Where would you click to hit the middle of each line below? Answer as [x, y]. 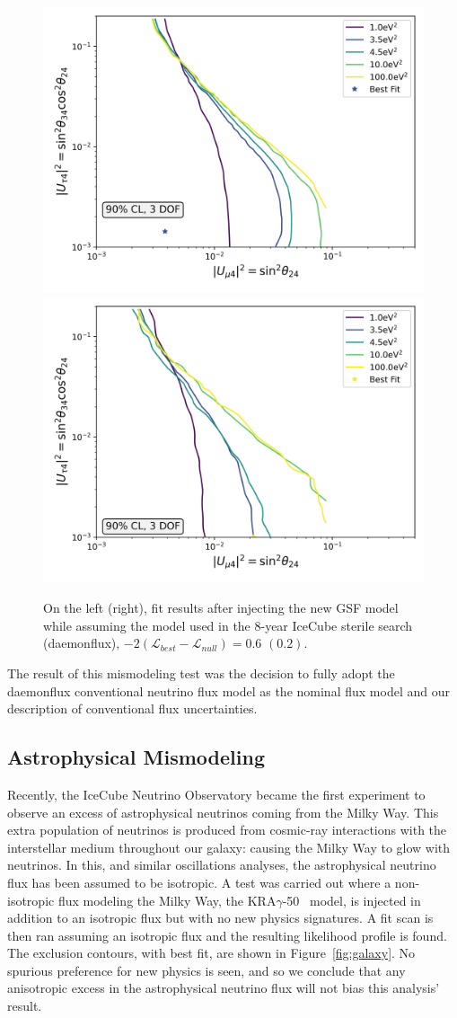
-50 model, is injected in [352, 900]
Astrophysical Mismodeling [136, 757]
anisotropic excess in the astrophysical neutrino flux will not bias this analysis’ [224, 988]
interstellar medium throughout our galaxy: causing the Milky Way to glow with [229, 847]
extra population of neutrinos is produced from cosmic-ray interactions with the [227, 830]
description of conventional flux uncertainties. [132, 708]
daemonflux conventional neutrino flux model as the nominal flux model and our [228, 690]
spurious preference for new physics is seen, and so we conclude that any [207, 970]
